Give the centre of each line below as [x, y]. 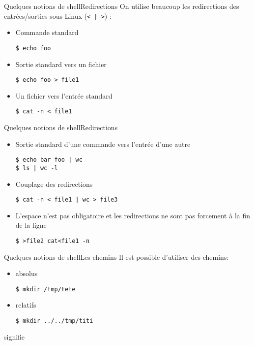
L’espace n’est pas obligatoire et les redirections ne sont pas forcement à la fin [133, 215]
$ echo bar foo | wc [49, 160]
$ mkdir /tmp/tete [45, 289]
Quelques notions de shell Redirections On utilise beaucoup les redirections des [122, 6]
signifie [14, 336]
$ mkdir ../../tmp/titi [54, 321]
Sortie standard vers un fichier [61, 64]
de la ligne [31, 225]
